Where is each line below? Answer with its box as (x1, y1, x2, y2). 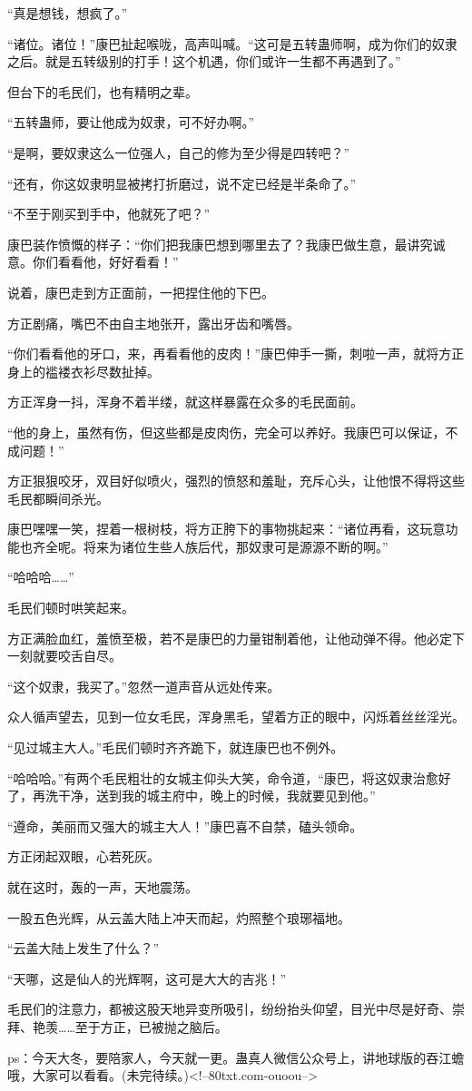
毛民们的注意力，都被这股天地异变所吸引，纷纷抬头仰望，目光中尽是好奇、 (7, 999, 452, 1018)
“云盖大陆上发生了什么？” (7, 939, 160, 958)
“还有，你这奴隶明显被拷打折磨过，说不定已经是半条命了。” (7, 173, 357, 192)
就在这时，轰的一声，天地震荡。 (7, 878, 198, 896)
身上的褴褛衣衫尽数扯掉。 (7, 361, 160, 380)
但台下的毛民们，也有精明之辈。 (7, 82, 198, 101)
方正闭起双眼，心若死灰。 (7, 847, 160, 866)
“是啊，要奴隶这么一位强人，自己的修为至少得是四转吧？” (7, 143, 350, 162)
